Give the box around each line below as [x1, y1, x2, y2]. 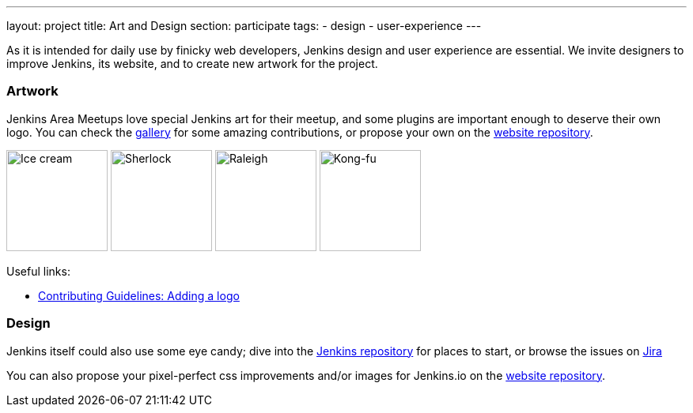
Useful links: [6, 264, 70, 278]
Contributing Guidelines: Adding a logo [38, 288, 240, 302]
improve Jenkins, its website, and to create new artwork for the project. [6, 57, 378, 70]
